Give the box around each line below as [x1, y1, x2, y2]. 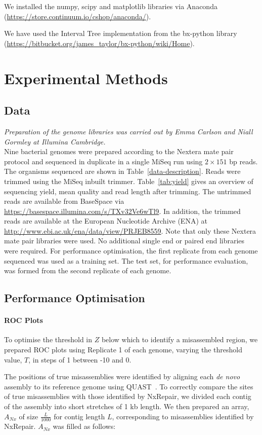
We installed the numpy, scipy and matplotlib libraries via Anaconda [4, 1, 217, 11]
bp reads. [229, 156, 258, 166]
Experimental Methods [4, 67, 168, 88]
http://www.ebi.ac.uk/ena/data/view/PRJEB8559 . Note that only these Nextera [4, 225, 256, 236]
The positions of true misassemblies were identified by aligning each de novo [4, 371, 240, 382]
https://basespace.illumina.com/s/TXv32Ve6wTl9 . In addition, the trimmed [4, 205, 241, 216]
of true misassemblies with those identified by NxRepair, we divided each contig [4, 391, 251, 402]
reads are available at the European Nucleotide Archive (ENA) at [4, 215, 207, 226]
